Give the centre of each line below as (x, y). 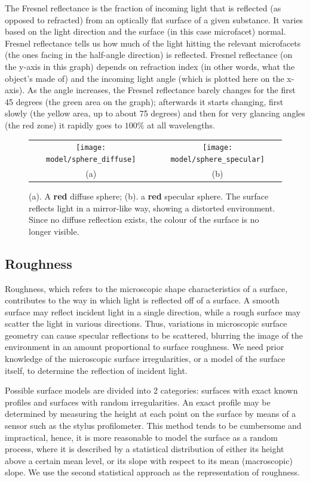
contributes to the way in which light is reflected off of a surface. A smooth (142, 300)
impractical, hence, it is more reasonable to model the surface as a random (142, 437)
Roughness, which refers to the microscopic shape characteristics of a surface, (146, 288)
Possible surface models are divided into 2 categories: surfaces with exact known (151, 390)
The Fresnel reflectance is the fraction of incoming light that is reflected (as (143, 8)
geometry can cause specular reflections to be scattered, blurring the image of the (154, 335)
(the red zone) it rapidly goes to (64, 125)
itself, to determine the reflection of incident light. (96, 370)
